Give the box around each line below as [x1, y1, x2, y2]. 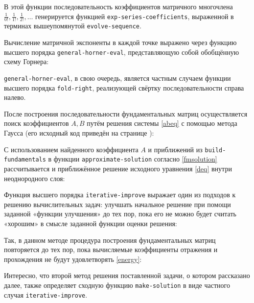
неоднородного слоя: [4, 173, 65, 183]
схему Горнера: [4, 56, 49, 67]
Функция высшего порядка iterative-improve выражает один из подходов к [4, 189, 236, 200]
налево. [4, 92, 26, 102]
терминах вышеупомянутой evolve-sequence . [4, 21, 141, 31]
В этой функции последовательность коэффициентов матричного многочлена [4, 1, 233, 11]
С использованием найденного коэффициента [4, 144, 139, 154]
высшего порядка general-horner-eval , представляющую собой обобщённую [4, 47, 239, 57]
